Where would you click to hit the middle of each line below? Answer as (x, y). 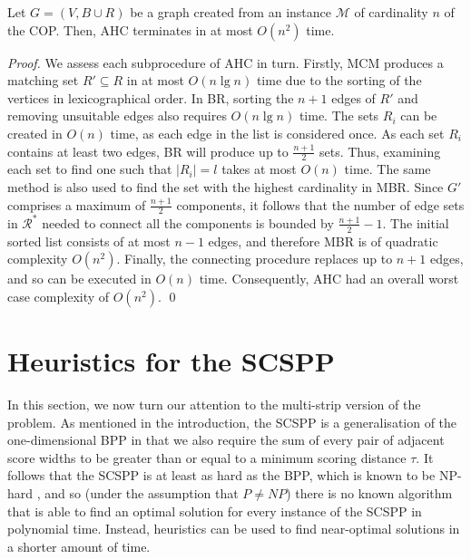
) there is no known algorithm (369, 493)
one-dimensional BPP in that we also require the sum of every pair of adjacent (226, 440)
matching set (43, 80)
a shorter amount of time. (79, 546)
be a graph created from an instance (231, 12)
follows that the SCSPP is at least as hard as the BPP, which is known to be (221, 475)
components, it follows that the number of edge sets (320, 204)
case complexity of (59, 296)
